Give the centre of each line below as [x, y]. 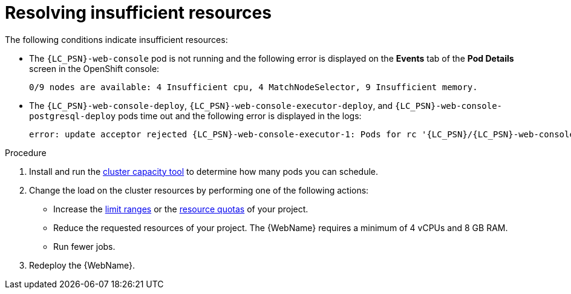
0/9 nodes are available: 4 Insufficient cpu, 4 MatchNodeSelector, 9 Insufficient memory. [253, 87]
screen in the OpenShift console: [94, 68]
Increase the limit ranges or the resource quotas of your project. [181, 209]
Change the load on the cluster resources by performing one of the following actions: [199, 190]
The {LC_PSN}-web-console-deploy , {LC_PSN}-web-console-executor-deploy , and [211, 105]
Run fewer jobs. [84, 246]
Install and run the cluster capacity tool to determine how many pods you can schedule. [204, 171]
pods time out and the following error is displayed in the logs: [240, 116]
